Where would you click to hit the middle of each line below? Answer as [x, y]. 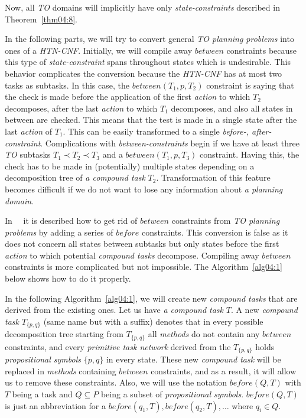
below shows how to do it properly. [68, 278]
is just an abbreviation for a [55, 405]
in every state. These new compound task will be [193, 359]
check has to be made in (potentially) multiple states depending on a [130, 166]
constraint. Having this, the [250, 154]
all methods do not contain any [204, 334]
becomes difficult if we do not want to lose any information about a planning [144, 189]
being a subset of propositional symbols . [172, 393]
